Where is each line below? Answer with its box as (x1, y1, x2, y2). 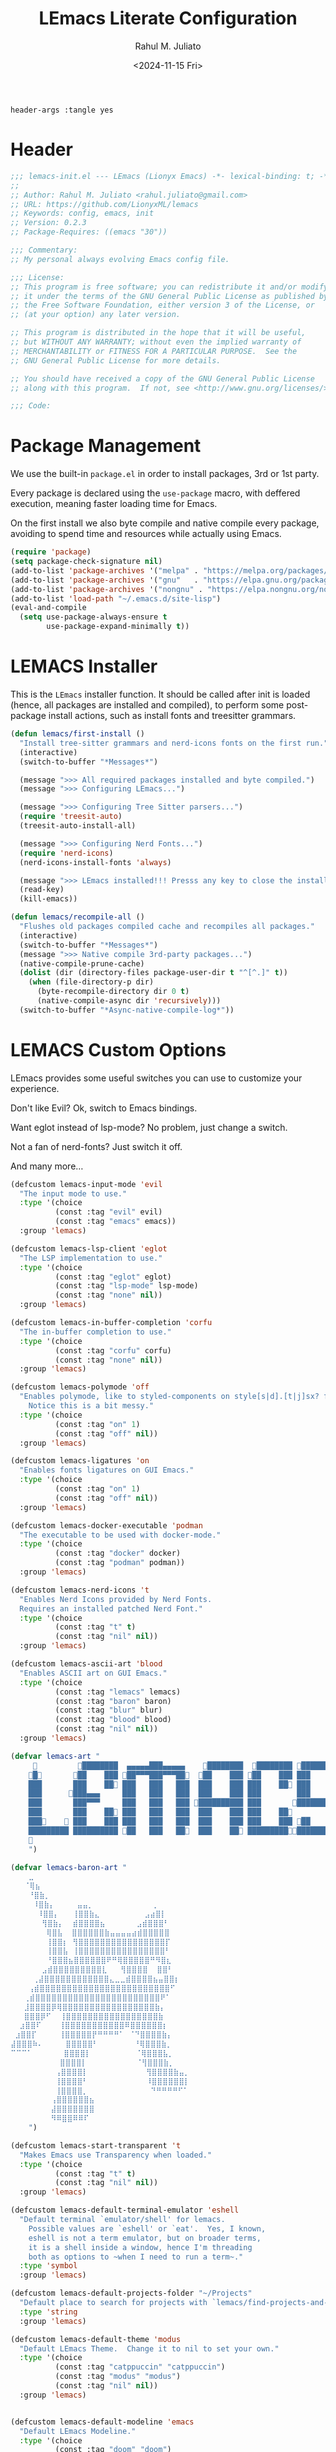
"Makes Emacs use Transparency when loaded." (19, 2150, 213, 2160)
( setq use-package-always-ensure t (19, 612, 168, 622)
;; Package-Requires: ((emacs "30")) (10, 227, 168, 237)
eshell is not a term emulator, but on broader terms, (28, 2233, 262, 2243)
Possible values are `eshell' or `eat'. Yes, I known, (28, 2223, 267, 2234)
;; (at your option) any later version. (10, 310, 182, 320)
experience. (10, 1082, 60, 1094)
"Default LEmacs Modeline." (19, 2426, 137, 2436)
